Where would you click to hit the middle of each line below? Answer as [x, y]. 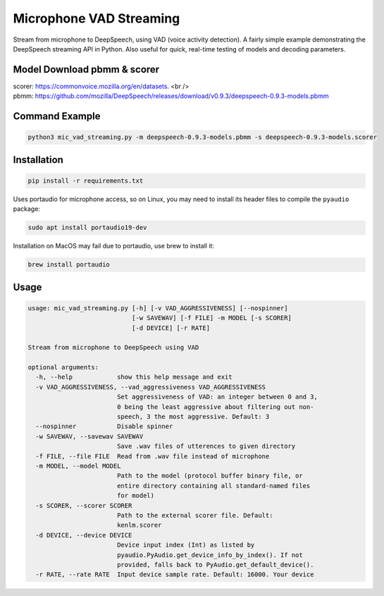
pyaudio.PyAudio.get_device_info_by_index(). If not [210, 555]
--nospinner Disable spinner [104, 426]
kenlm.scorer [139, 525]
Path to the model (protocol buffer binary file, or [210, 476]
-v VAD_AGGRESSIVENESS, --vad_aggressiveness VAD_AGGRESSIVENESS [151, 387]
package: [26, 209]
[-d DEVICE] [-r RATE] [171, 328]
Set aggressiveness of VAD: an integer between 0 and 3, [217, 397]
